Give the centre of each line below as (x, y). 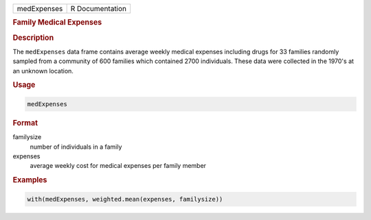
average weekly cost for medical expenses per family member (118, 166)
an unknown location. (43, 71)
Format (25, 123)
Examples (30, 180)
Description (33, 38)
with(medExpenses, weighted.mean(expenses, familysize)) (125, 199)
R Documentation (99, 9)
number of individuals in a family (76, 147)
